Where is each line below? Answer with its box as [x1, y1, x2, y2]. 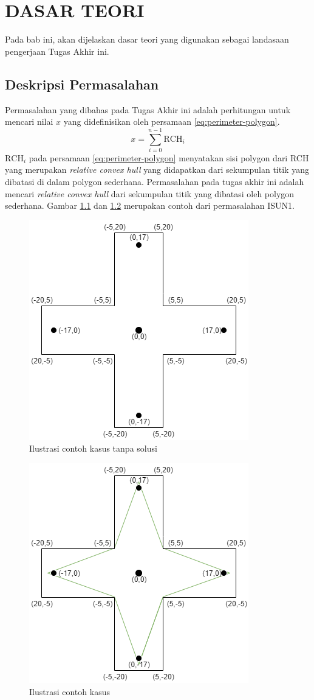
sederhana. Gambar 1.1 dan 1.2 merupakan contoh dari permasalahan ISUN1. [5, 199, 295, 212]
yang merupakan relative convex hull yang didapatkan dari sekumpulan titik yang [5, 163, 309, 176]
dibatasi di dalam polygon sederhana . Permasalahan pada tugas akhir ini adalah [5, 175, 304, 188]
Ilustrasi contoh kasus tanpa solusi [29, 442, 157, 455]
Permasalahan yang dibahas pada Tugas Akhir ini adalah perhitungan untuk [5, 103, 291, 116]
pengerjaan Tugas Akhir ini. [5, 44, 109, 57]
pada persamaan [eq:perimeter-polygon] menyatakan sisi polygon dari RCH [29, 151, 309, 164]
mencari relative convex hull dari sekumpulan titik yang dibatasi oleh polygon [5, 187, 295, 200]
